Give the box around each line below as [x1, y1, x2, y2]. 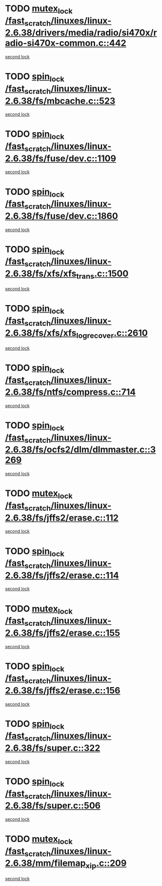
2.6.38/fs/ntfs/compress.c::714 [5, 386, 136, 398]
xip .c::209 [85, 858, 127, 870]
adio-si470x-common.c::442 [5, 38, 126, 49]
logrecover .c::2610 [76, 327, 148, 340]
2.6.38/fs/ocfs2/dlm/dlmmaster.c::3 [5, 444, 156, 455]
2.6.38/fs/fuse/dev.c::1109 [5, 153, 116, 164]
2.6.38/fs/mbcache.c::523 [5, 95, 116, 106]
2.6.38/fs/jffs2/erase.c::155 [5, 627, 121, 638]
